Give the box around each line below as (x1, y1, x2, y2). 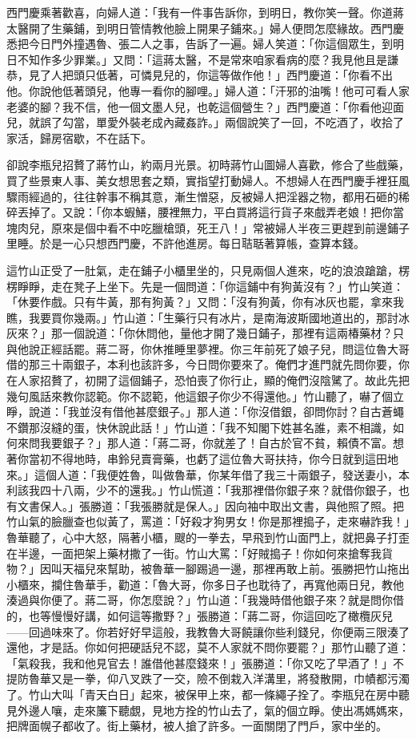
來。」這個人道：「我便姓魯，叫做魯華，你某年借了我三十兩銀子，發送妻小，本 (6, 466, 410, 483)
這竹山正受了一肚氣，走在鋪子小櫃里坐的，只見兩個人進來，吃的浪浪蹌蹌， (6, 261, 398, 278)
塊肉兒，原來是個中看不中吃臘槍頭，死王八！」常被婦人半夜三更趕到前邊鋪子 (6, 219, 410, 236)
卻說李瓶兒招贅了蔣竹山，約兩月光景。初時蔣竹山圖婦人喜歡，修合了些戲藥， (6, 156, 410, 173)
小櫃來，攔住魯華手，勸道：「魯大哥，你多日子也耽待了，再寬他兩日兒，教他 (6, 575, 404, 592)
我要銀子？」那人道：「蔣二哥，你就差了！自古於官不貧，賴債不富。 (39, 434, 393, 451)
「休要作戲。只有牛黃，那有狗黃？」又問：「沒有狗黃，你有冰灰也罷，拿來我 (6, 293, 404, 310)
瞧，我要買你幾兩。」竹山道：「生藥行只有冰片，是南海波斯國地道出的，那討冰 (6, 309, 410, 325)
